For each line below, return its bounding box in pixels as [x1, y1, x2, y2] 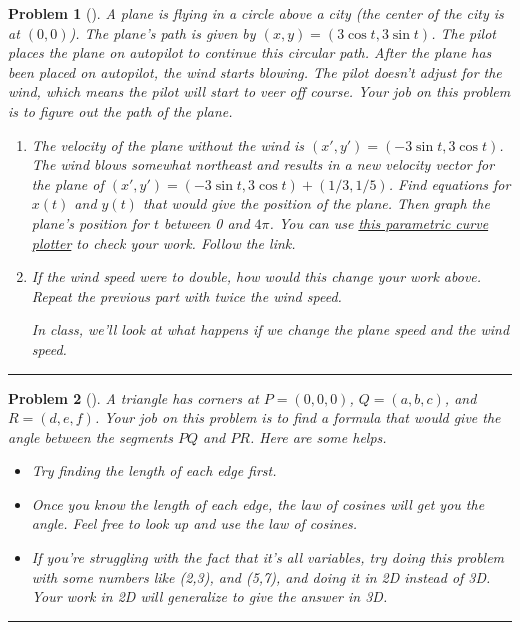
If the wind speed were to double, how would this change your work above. [31, 266, 482, 287]
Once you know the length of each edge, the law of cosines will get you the [31, 493, 485, 514]
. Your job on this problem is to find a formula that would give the [94, 407, 501, 428]
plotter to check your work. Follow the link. [31, 232, 296, 253]
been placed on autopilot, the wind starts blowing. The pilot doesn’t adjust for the [8, 61, 502, 82]
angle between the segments [8, 426, 173, 447]
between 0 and [164, 212, 250, 233]
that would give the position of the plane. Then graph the [142, 193, 490, 214]
